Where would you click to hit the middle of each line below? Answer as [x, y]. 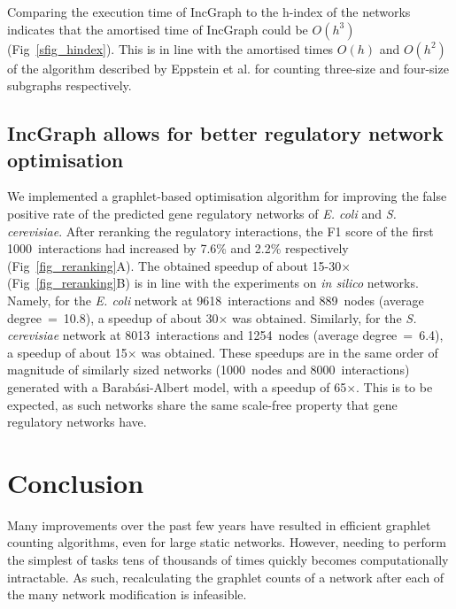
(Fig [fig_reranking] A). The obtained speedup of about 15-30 [174, 265]
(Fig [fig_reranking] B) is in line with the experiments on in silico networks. [213, 283]
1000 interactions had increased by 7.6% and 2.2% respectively [178, 248]
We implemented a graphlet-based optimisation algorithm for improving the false [227, 196]
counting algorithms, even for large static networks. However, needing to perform [227, 542]
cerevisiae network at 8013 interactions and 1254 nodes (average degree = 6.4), [225, 335]
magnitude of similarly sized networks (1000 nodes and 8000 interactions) [209, 370]
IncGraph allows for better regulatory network [225, 133]
